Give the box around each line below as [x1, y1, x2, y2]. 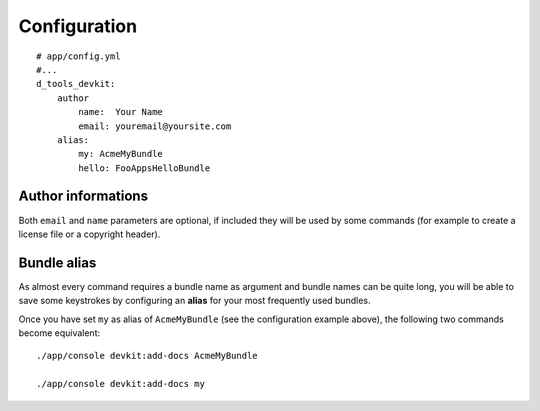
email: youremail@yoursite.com [78, 120, 232, 132]
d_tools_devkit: [36, 78, 116, 90]
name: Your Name [78, 106, 164, 118]
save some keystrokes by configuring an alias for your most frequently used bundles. [18, 295, 371, 307]
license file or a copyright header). [18, 228, 161, 240]
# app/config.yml [36, 50, 121, 62]
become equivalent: [18, 327, 100, 339]
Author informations [18, 188, 149, 205]
